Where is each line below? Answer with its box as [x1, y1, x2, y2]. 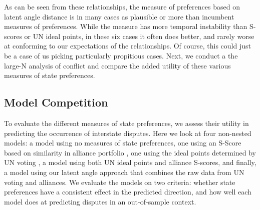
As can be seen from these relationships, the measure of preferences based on [4, 1, 240, 11]
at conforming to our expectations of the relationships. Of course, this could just [4, 40, 251, 51]
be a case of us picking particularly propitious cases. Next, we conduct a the [4, 50, 238, 60]
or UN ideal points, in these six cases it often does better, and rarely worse [24, 30, 254, 41]
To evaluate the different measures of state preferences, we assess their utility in [4, 117, 249, 128]
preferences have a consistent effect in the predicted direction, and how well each [4, 186, 251, 197]
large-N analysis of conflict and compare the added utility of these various [4, 60, 231, 70]
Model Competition [4, 94, 108, 110]
